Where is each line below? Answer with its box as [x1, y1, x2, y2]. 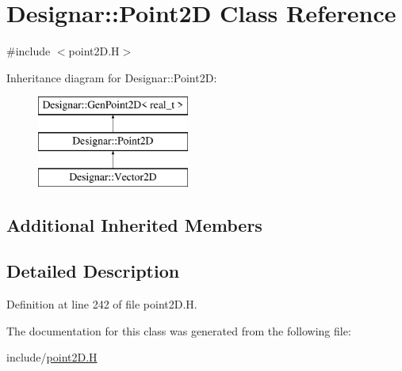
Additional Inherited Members [6, 212, 262, 237]
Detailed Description [6, 259, 180, 283]
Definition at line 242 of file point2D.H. [6, 296, 197, 312]
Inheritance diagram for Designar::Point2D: [6, 69, 217, 85]
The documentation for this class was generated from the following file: [6, 322, 351, 339]
